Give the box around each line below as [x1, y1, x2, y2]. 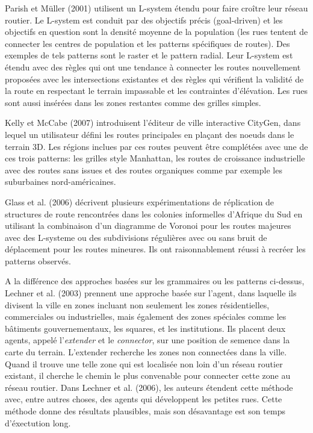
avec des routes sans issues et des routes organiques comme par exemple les [5, 163, 282, 176]
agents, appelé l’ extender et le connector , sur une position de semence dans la [5, 334, 290, 346]
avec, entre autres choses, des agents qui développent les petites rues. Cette [5, 393, 282, 405]
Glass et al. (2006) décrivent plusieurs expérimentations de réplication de [5, 195, 274, 208]
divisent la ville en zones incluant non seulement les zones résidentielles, [5, 298, 270, 311]
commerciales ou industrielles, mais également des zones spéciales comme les [5, 310, 287, 323]
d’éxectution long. [5, 416, 71, 429]
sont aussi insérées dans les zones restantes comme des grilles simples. [5, 96, 261, 108]
